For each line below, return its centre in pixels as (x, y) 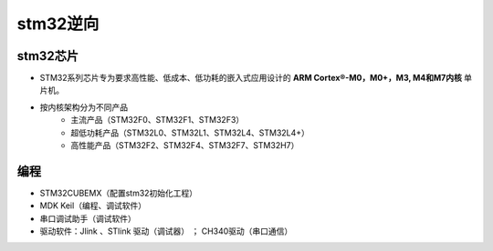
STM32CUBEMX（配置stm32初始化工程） (119, 193)
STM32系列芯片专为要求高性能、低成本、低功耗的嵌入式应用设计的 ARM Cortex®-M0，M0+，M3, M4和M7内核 (251, 78)
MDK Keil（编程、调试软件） (93, 206)
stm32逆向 (58, 24)
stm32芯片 (48, 56)
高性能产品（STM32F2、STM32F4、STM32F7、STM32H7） (185, 146)
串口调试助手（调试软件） (88, 218)
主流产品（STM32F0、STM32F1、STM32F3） (157, 120)
